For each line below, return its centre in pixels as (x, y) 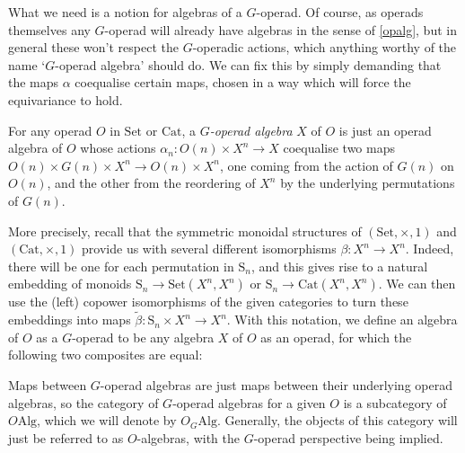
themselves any (49, 29)
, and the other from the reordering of (151, 183)
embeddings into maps (70, 320)
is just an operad (385, 130)
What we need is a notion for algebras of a (125, 12)
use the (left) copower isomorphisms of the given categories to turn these (208, 302)
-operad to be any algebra (143, 337)
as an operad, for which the (336, 337)
